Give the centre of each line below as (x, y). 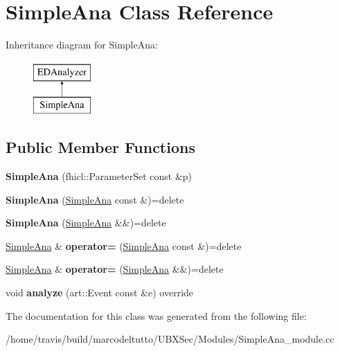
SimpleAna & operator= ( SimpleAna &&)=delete (115, 269)
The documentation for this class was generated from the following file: (156, 315)
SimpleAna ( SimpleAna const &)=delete (95, 199)
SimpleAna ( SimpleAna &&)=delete (86, 223)
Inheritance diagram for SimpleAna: (82, 45)
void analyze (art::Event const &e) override (100, 292)
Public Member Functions (100, 147)
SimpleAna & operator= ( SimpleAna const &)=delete (124, 245)
